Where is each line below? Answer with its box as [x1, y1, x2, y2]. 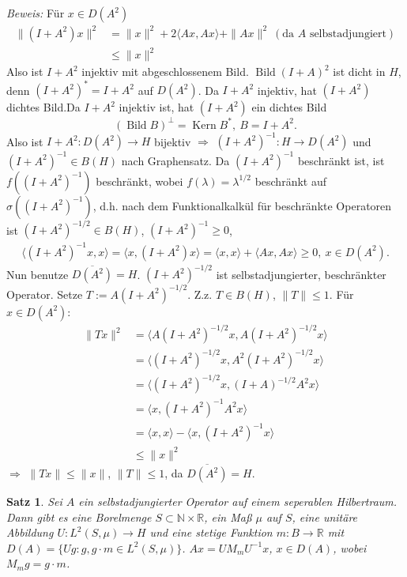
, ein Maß [204, 508, 252, 525]
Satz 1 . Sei [6, 493, 62, 510]
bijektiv [154, 133, 191, 149]
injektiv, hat [257, 81, 317, 98]
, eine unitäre [292, 508, 358, 525]
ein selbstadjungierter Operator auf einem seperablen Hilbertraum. [78, 493, 398, 510]
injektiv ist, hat [119, 99, 194, 115]
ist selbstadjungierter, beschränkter [216, 266, 386, 282]
